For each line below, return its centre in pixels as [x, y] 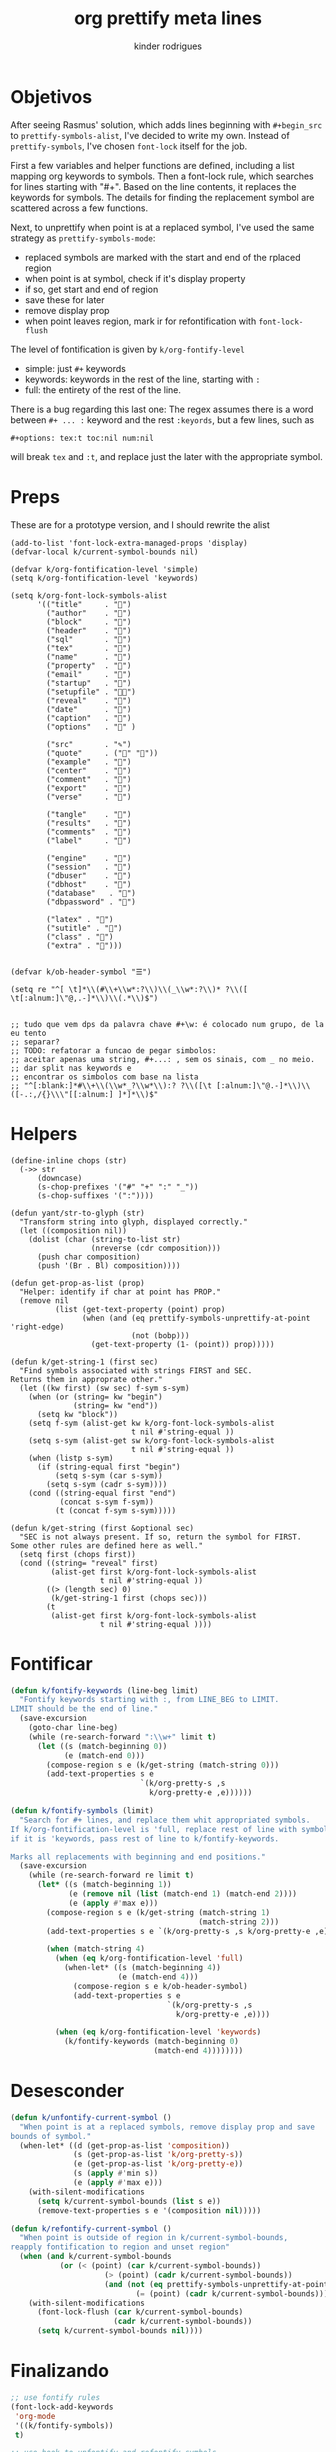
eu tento [28, 1033]
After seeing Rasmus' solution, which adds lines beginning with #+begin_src [166, 124]
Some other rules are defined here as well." [106, 1545]
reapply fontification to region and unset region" [120, 2247]
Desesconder [67, 2091]
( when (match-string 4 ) [95, 1949]
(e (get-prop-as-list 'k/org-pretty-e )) [158, 2164]
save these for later [64, 299]
